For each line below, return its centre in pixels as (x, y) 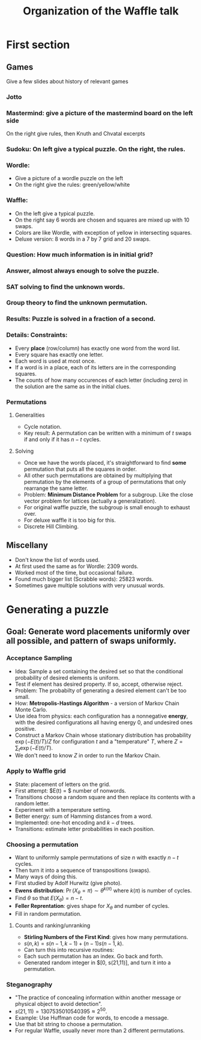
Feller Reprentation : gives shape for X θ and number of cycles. (92, 907)
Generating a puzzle (58, 609)
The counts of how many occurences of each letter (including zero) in (101, 380)
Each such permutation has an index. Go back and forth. (94, 957)
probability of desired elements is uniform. (67, 677)
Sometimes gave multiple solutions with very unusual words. (90, 585)
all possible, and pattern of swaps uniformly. (91, 641)
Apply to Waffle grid (36, 771)
